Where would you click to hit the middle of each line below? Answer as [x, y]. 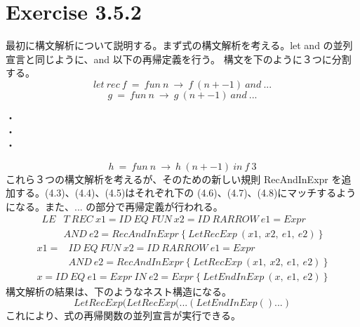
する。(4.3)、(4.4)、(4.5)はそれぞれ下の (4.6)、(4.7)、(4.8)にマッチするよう [186, 193]
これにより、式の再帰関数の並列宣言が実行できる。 [123, 315]
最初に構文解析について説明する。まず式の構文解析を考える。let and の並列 [179, 45]
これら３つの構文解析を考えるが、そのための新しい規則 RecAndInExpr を [174, 179]
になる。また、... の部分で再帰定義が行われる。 [114, 206]
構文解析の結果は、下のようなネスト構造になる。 [119, 291]
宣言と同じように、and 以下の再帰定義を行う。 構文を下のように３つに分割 [179, 59]
